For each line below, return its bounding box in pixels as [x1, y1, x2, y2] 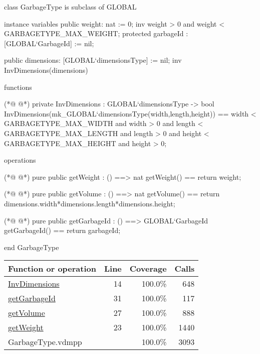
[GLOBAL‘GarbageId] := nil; [4, 38, 94, 48]
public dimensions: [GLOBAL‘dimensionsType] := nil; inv [4, 55, 182, 65]
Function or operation [8, 263, 96, 275]
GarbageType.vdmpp [8, 336, 82, 348]
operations [4, 155, 36, 165]
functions [4, 81, 32, 92]
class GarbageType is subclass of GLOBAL [4, 2, 137, 12]
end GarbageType [4, 242, 59, 252]
